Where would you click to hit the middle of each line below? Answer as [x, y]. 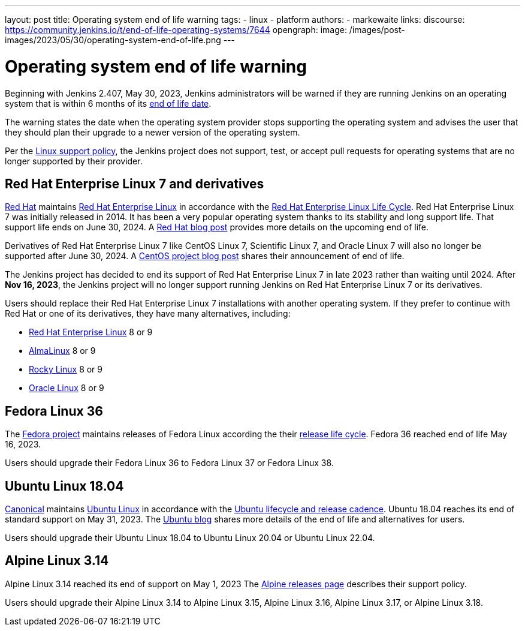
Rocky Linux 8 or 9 [66, 369]
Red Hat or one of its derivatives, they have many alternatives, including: [148, 314]
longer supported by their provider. [74, 161]
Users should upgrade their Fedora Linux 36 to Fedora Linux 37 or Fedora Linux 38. [169, 463]
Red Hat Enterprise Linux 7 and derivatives [135, 184]
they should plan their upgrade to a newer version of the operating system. [153, 132]
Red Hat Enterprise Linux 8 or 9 [91, 332]
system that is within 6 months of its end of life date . [108, 103]
